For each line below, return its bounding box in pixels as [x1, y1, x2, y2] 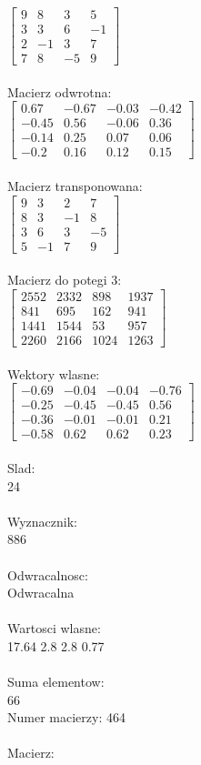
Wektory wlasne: [7, 364, 100, 383]
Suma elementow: [7, 672, 105, 691]
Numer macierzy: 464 [7, 708, 126, 727]
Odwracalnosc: [7, 565, 88, 584]
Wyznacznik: [7, 511, 78, 530]
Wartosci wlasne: [7, 619, 101, 638]
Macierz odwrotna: [7, 82, 112, 101]
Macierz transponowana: [7, 176, 143, 196]
